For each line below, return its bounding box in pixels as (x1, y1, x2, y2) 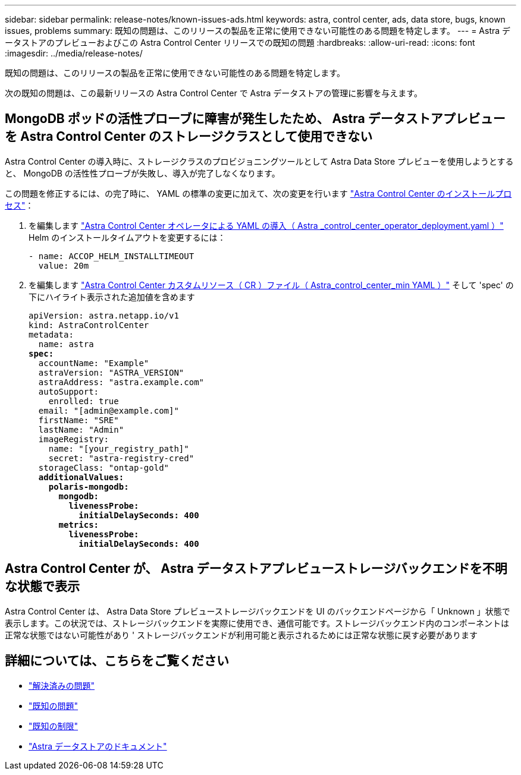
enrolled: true (48, 396, 119, 406)
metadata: (29, 329, 74, 339)
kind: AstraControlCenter (29, 320, 149, 330)
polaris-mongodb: (48, 481, 129, 492)
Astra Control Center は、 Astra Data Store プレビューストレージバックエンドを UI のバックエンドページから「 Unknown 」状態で (5, 606, 510, 616)
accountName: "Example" (38, 358, 149, 368)
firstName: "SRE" (38, 415, 119, 425)
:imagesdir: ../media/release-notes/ (5, 48, 143, 58)
